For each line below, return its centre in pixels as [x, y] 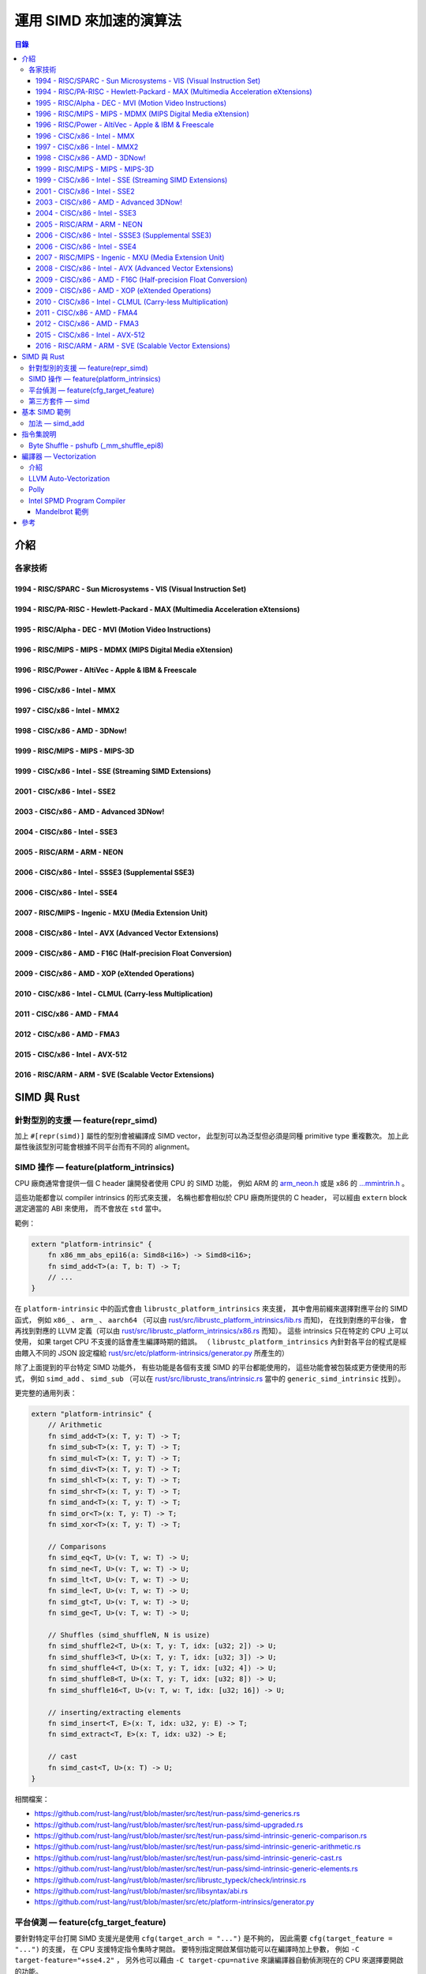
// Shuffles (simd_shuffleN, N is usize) [129, 1635]
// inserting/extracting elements [114, 1712]
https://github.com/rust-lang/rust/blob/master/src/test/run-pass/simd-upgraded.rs [169, 1825]
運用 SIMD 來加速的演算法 [98, 21]
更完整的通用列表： [46, 1393]
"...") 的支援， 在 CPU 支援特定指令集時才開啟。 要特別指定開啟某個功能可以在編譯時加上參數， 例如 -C [187, 1949]
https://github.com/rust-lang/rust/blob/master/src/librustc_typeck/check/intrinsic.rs [170, 1880]
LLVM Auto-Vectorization [69, 478]
